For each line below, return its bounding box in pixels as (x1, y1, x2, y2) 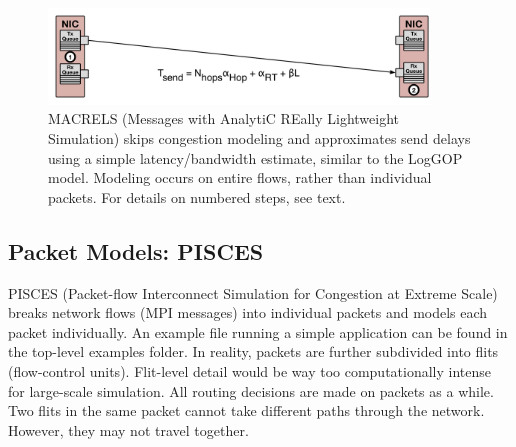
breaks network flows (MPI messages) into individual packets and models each (8, 302, 488, 323)
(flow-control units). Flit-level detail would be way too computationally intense (8, 361, 492, 382)
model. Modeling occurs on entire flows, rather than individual (48, 167, 432, 188)
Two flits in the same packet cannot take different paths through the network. (8, 400, 485, 421)
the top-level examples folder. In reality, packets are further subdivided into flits (8, 341, 499, 362)
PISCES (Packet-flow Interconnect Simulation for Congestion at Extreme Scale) (8, 282, 498, 303)
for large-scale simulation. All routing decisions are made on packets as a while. (8, 380, 494, 401)
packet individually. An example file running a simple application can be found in (8, 321, 508, 342)
